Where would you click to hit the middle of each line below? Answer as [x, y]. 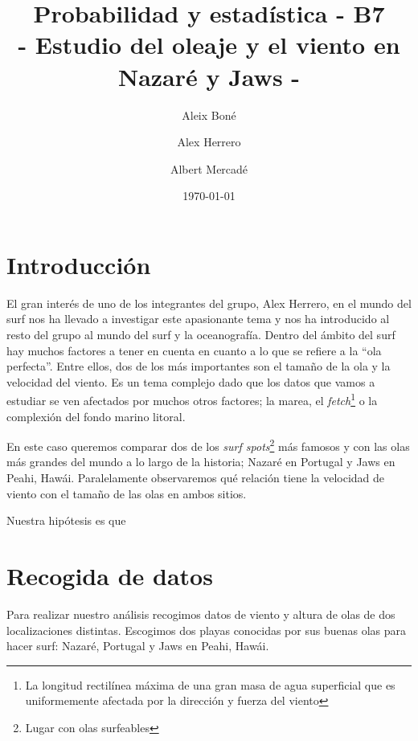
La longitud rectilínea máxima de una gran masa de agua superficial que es [210, 684]
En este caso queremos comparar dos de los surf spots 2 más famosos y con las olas [208, 445]
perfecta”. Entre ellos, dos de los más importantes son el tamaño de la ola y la [199, 366]
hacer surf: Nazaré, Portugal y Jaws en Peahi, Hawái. [138, 646]
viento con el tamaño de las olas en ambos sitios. [127, 493]
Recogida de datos [110, 576]
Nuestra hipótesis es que [66, 520]
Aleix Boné [209, 115]
